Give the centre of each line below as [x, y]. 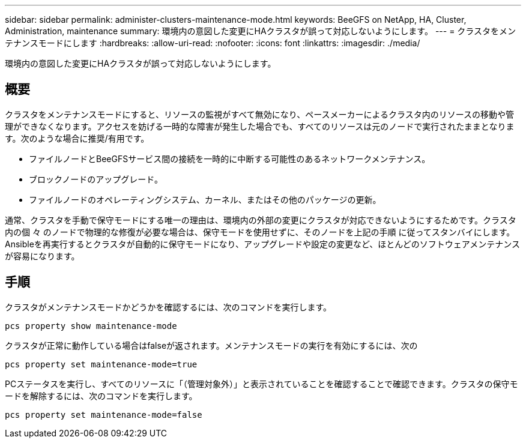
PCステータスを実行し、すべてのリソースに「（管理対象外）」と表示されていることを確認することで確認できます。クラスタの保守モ [261, 384]
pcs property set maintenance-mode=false [104, 414]
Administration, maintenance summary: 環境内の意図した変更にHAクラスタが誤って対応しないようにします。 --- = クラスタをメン [261, 31]
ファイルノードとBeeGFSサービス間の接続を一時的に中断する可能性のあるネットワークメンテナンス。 [230, 158]
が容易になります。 [42, 256]
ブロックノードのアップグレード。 [96, 179]
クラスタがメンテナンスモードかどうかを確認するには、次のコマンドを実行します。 [168, 307]
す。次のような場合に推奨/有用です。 [77, 138]
